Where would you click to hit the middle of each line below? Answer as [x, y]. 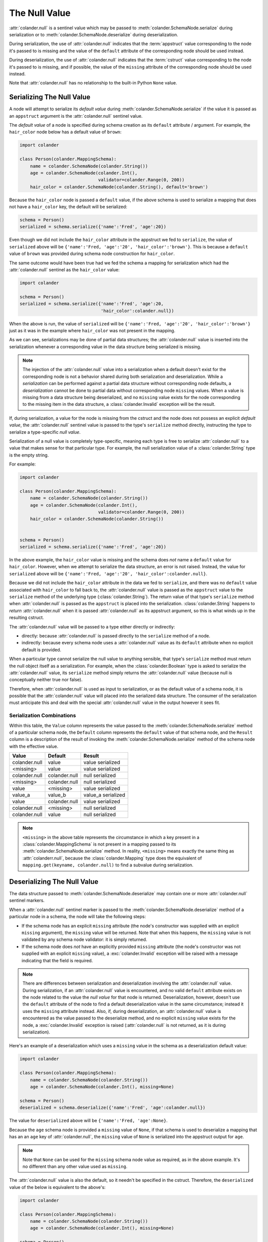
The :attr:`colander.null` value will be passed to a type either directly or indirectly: [92, 626]
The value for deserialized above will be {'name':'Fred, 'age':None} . [89, 1121]
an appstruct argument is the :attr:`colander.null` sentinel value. [76, 116]
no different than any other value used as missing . [75, 1166]
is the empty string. [29, 455]
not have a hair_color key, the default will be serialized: [68, 207]
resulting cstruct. [27, 618]
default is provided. [41, 650]
